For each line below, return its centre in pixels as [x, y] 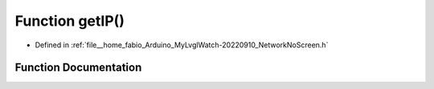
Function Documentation [78, 68]
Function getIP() [70, 21]
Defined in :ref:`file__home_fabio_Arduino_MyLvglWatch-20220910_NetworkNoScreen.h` [182, 45]
